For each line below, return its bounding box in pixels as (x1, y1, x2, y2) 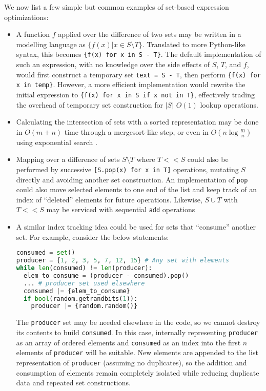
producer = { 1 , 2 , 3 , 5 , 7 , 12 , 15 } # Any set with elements (16, 257, 230, 264)
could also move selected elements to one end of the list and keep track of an (16, 184, 257, 195)
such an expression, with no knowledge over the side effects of (16, 59, 210, 70)
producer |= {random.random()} (31, 302, 138, 310)
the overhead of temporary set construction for (16, 99, 163, 110)
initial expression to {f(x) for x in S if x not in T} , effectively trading (16, 89, 255, 99)
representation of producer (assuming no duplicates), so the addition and (16, 357, 247, 367)
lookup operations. (200, 99, 258, 110)
